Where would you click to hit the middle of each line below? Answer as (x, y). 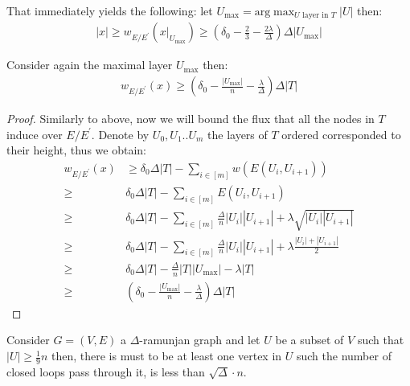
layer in (316, 16)
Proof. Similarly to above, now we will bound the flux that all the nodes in (191, 119)
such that (381, 340)
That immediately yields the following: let (110, 10)
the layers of (238, 134)
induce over (35, 134)
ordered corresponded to (341, 134)
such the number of (344, 356)
